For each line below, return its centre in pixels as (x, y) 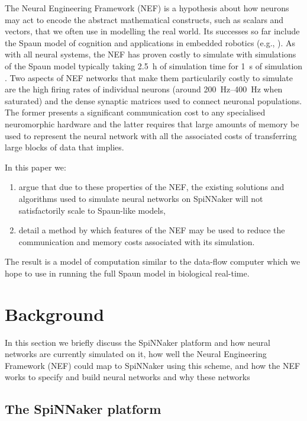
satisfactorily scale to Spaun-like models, (92, 210)
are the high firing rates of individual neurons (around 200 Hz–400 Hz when (144, 89)
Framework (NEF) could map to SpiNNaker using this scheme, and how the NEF (153, 365)
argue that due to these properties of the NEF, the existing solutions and (151, 187)
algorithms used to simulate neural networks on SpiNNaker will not (141, 198)
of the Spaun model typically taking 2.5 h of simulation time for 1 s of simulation (154, 65)
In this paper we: (35, 167)
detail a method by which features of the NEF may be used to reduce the (152, 230)
